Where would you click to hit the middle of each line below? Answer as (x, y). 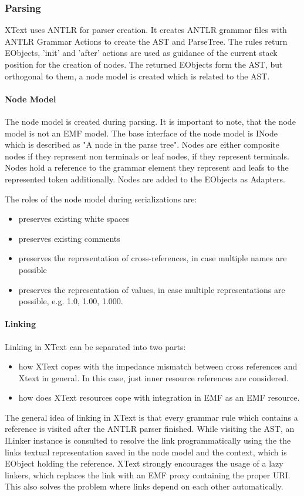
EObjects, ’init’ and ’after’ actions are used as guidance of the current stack (141, 53)
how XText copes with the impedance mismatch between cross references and (158, 366)
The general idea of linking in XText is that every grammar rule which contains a (151, 417)
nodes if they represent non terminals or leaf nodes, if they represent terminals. (147, 156)
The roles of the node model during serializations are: (101, 199)
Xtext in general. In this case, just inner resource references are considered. (153, 377)
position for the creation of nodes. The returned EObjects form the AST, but (144, 64)
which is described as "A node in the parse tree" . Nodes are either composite (142, 144)
